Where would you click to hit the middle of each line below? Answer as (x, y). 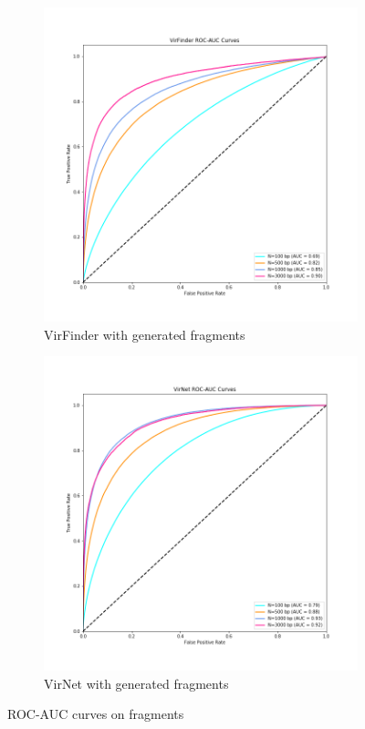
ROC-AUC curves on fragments (96, 714)
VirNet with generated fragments (136, 683)
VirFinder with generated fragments (145, 334)
